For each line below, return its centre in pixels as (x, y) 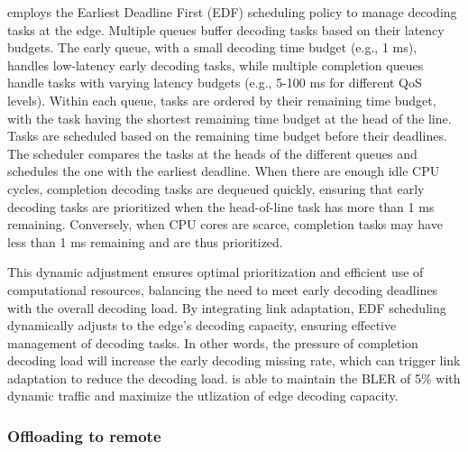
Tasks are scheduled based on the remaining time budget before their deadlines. (227, 136)
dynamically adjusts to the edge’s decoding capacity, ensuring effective (202, 325)
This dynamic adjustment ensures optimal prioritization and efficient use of (216, 272)
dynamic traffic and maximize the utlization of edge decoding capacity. (203, 396)
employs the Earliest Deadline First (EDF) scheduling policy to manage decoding (232, 12)
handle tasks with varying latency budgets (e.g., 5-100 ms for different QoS (215, 83)
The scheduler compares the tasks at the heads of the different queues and (212, 153)
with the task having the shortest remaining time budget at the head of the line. (229, 118)
